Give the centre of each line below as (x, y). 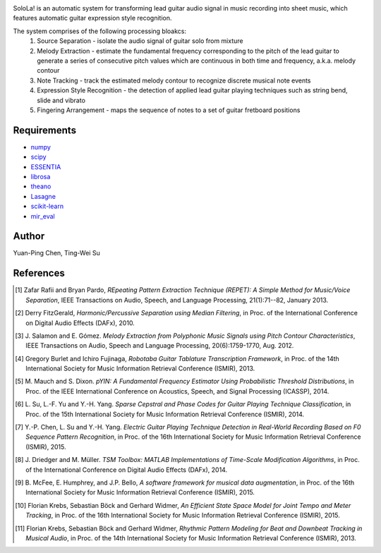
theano (41, 186)
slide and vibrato (61, 100)
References (39, 273)
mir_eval (43, 216)
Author (29, 236)
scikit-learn (47, 206)
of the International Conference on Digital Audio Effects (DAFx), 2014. (127, 470)
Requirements (45, 130)
